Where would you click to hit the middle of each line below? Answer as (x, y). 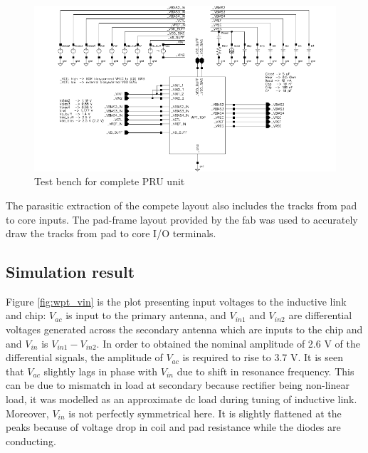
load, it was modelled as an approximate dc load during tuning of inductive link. (182, 399)
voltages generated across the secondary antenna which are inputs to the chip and (184, 329)
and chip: (26, 315)
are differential (320, 315)
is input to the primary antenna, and (146, 315)
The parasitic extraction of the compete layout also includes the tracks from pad (182, 205)
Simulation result (70, 272)
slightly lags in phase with (101, 371)
